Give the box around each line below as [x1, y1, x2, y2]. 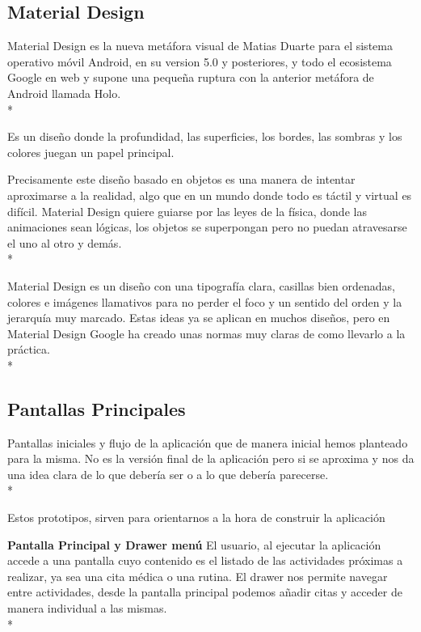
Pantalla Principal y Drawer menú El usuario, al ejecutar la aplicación [7, 536, 381, 553]
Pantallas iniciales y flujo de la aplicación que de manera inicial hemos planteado [7, 434, 408, 451]
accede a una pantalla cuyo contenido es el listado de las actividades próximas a [7, 552, 403, 569]
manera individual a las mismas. [7, 600, 167, 617]
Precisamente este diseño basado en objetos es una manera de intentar [7, 171, 356, 188]
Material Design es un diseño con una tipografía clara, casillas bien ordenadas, [7, 277, 395, 294]
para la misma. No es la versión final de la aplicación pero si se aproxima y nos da [7, 450, 415, 467]
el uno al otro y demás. [7, 234, 122, 251]
